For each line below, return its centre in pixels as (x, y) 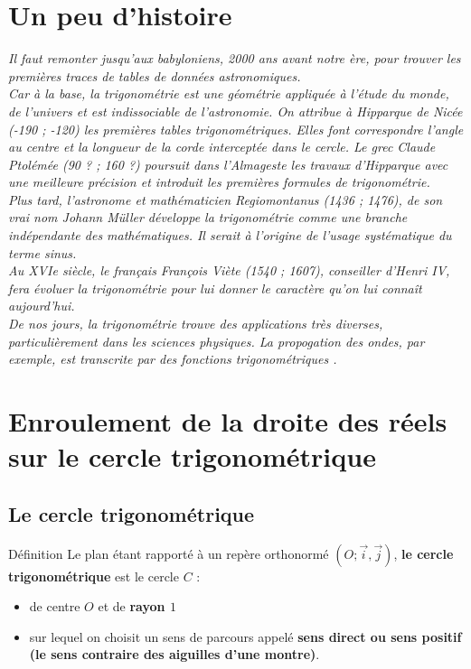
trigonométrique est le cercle (94, 576)
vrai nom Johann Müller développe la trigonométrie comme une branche (208, 217)
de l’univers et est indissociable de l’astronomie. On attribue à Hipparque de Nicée (235, 111)
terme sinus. (42, 252)
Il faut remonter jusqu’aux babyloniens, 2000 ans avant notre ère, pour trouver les (235, 58)
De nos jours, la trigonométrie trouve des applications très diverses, (196, 324)
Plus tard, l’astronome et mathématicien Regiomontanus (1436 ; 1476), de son (226, 199)
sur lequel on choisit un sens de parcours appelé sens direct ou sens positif (245, 636)
